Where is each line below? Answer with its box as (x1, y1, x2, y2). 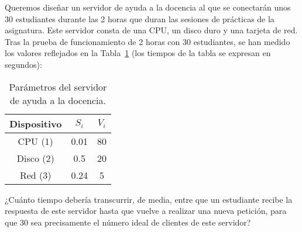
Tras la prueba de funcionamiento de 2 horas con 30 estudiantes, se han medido (5, 35, 290, 47)
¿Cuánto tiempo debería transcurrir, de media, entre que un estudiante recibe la (5, 193, 293, 205)
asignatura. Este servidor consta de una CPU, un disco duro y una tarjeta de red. (5, 24, 298, 36)
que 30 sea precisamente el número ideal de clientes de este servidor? (5, 216, 251, 228)
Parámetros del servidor (9, 79, 107, 94)
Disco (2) (16, 151, 54, 165)
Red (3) (19, 168, 52, 182)
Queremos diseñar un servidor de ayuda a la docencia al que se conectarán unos (5, 1, 291, 13)
